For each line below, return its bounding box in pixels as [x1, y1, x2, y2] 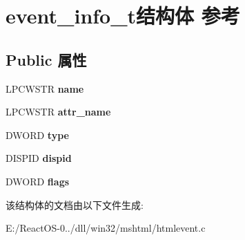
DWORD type [6, 127, 69, 142]
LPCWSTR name [6, 81, 84, 95]
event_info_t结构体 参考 [6, 1, 240, 30]
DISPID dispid [6, 151, 72, 165]
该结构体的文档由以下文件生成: [6, 197, 144, 212]
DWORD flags [6, 174, 70, 188]
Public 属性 [6, 48, 87, 70]
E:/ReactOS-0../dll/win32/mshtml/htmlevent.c [6, 221, 206, 235]
